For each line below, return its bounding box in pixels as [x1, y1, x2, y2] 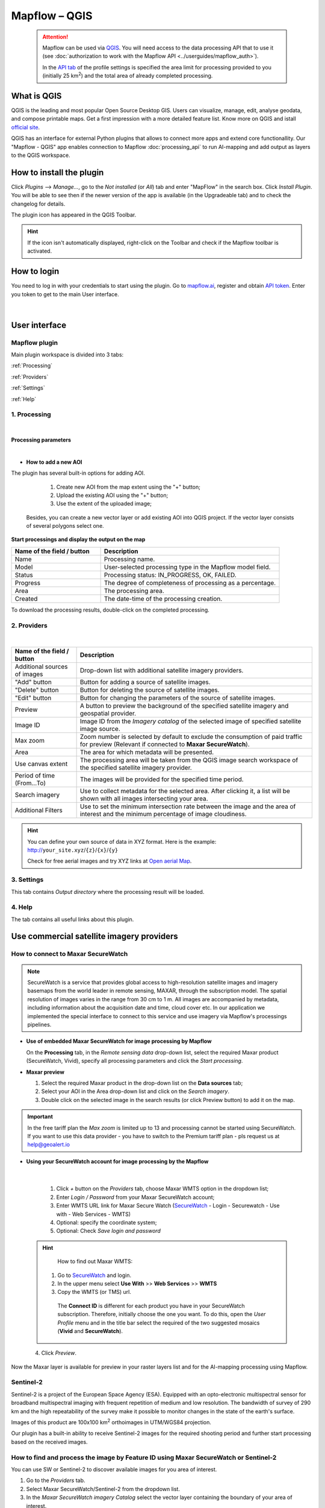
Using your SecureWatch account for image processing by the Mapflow [26, 1158, 209, 1165]
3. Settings [11, 875, 44, 884]
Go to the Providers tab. [26, 1477, 85, 1484]
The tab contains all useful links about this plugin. [11, 916, 134, 923]
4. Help [11, 903, 33, 911]
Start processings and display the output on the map [11, 536, 146, 543]
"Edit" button [14, 694, 52, 702]
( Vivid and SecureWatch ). [57, 1327, 123, 1334]
